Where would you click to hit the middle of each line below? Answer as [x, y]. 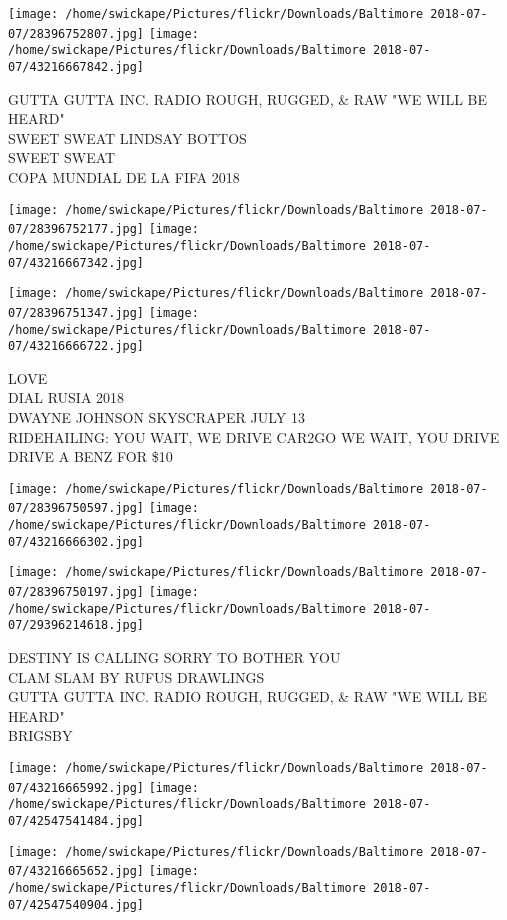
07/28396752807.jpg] [76, 33]
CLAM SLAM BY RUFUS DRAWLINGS [136, 676]
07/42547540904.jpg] [76, 904]
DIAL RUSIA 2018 [66, 397]
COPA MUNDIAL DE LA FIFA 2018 [124, 177]
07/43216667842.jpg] [76, 66]
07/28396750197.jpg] [76, 592]
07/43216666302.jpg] [76, 541]
